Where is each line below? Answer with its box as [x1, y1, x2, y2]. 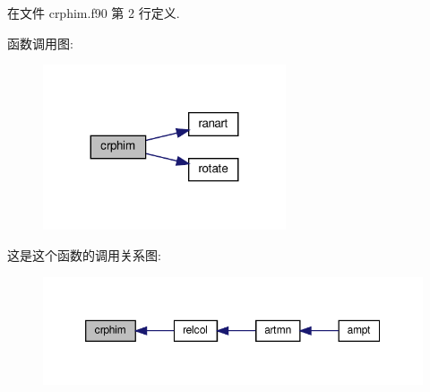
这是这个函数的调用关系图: [7, 246, 161, 265]
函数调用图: [7, 33, 73, 52]
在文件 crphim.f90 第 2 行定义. [7, 4, 180, 22]
